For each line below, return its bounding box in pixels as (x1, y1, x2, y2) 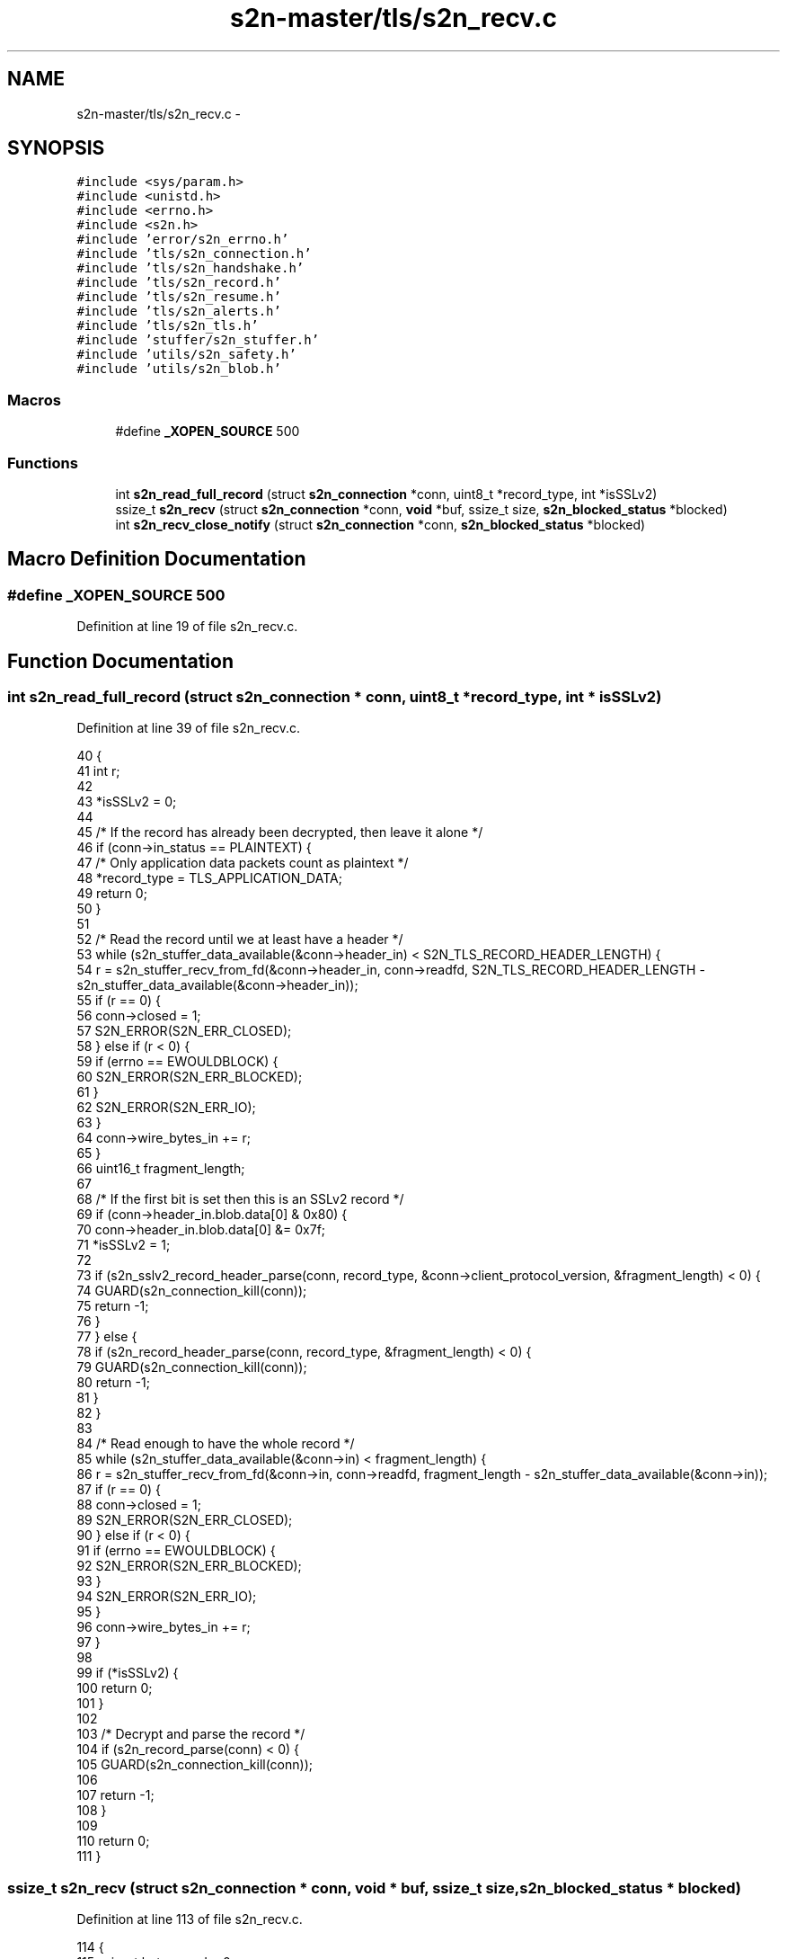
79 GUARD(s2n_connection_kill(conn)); (76, 1359, 307, 1376)
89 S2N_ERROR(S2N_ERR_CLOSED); (76, 1512, 293, 1528)
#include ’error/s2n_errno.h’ (76, 232, 289, 247)
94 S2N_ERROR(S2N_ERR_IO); (76, 1589, 257, 1605)
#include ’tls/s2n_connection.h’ (76, 246, 312, 262)
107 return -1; (76, 1787, 155, 1803)
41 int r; (76, 763, 120, 779)
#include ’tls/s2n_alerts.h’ (76, 304, 281, 319)
